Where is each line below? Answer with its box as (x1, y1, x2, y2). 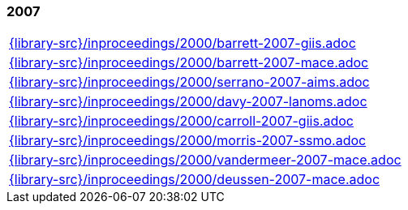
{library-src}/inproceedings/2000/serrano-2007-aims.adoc (9, 74, 370, 91)
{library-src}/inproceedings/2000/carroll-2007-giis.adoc (9, 113, 354, 130)
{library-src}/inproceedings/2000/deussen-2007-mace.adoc (9, 171, 380, 188)
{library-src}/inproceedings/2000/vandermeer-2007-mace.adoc (9, 152, 402, 169)
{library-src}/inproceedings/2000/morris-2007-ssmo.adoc (9, 132, 367, 149)
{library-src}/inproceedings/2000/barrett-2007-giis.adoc (9, 35, 356, 52)
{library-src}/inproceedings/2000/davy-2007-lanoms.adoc (9, 93, 367, 110)
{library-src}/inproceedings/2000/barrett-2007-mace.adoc (9, 54, 369, 71)
